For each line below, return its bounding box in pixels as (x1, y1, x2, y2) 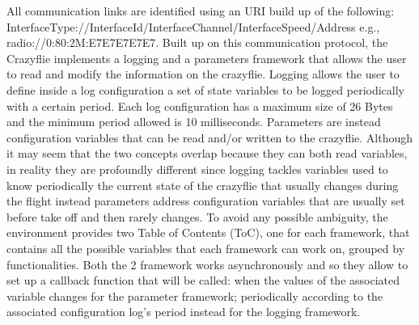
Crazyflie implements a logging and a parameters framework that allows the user (6, 49, 407, 66)
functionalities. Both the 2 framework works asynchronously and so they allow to (6, 255, 408, 272)
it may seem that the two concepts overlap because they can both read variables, (6, 145, 408, 162)
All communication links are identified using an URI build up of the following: (6, 2, 395, 19)
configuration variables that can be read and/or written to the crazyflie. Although (6, 129, 413, 146)
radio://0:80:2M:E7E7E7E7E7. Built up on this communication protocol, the (6, 34, 388, 51)
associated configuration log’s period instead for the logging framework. (6, 303, 361, 320)
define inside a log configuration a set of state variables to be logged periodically (6, 81, 404, 98)
